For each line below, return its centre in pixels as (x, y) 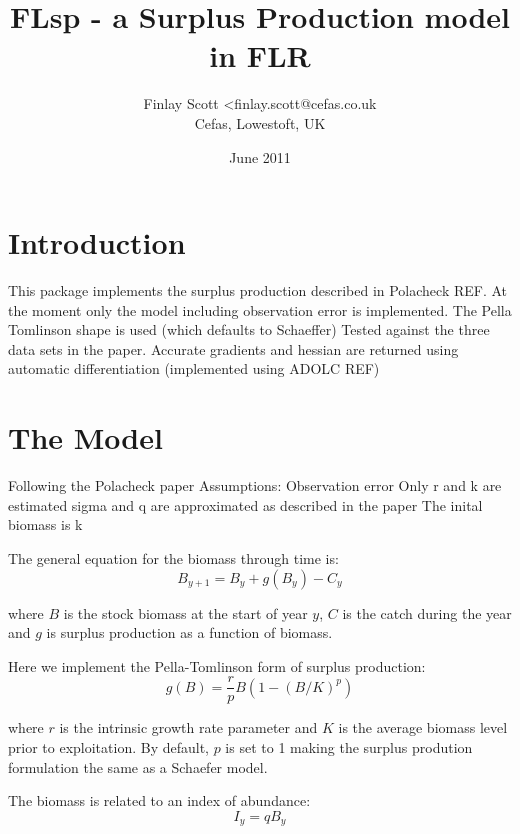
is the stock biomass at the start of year (185, 612)
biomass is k (45, 524)
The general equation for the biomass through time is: (173, 557)
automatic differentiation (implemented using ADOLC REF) (194, 368)
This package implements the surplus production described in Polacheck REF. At (258, 290)
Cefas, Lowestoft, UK (260, 122)
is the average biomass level (423, 727)
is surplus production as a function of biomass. (189, 632)
